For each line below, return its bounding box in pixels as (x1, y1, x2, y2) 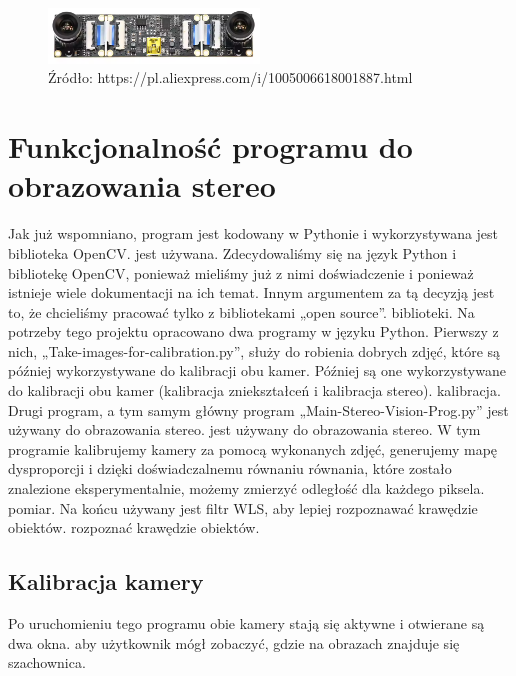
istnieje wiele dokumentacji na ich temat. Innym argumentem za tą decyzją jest (8, 282, 495, 303)
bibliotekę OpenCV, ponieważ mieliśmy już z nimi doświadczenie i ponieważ (8, 262, 474, 283)
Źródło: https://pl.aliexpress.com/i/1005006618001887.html (48, 67, 413, 88)
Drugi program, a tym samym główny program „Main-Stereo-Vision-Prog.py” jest (8, 399, 509, 420)
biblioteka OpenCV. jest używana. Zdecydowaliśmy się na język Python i (8, 242, 457, 263)
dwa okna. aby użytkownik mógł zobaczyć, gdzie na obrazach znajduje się (8, 632, 460, 653)
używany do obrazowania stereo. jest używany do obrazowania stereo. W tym (8, 419, 481, 440)
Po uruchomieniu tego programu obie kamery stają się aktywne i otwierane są (8, 613, 485, 634)
